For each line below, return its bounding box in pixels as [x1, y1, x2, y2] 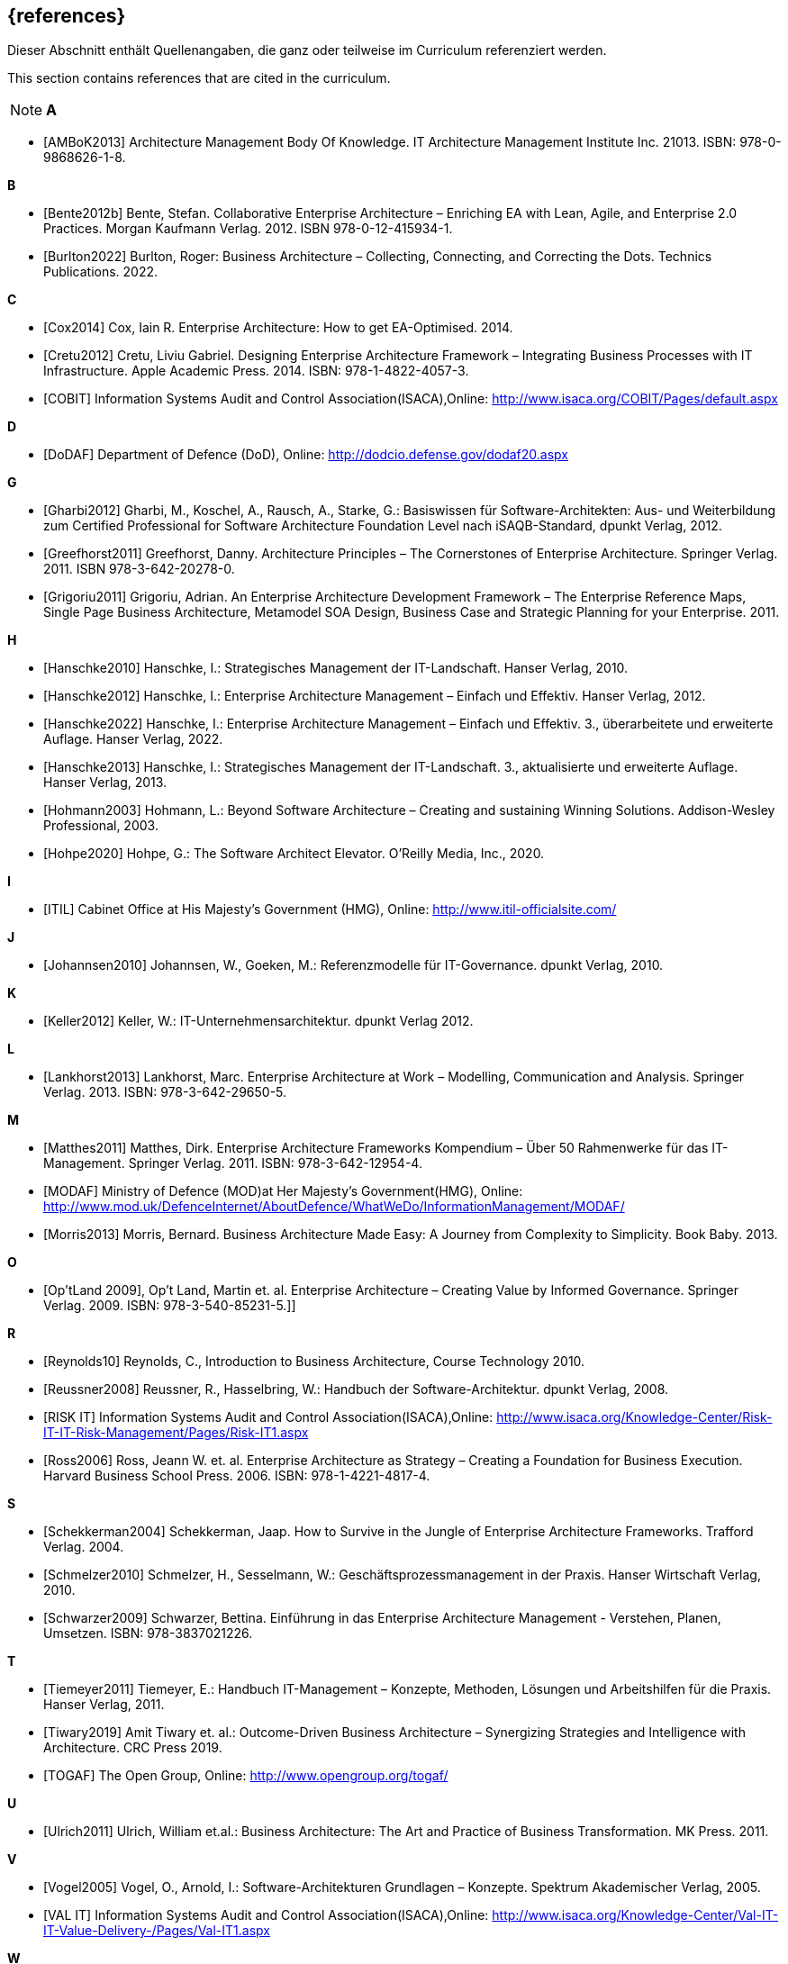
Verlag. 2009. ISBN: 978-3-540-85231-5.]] [43, 1298, 296, 1314]
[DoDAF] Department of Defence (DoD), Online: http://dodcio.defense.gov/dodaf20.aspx [43, 447, 568, 463]
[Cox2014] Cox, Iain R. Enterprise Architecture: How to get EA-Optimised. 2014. [43, 320, 513, 336]
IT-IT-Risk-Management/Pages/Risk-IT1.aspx [43, 1425, 309, 1441]
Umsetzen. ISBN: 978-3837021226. [43, 1625, 253, 1642]
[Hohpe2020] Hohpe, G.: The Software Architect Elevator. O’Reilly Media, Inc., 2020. [43, 846, 545, 862]
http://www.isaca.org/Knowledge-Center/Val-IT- [492, 1907, 779, 1923]
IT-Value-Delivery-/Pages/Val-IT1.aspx [43, 1923, 270, 1939]
